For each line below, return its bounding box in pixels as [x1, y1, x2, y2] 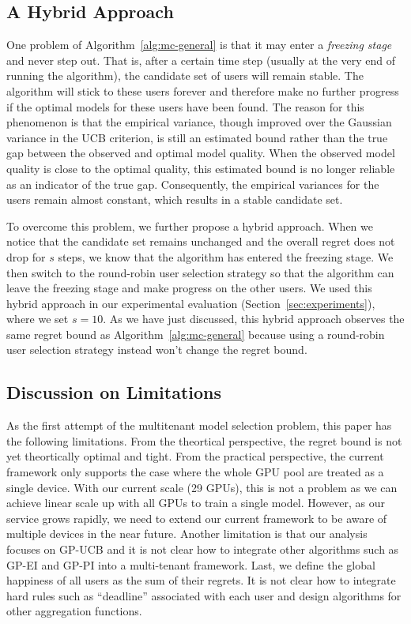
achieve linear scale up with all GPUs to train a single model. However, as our [6, 494, 386, 511]
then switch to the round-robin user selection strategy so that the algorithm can [6, 264, 394, 280]
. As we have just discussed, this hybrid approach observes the [103, 310, 405, 327]
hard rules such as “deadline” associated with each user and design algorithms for [6, 587, 402, 603]
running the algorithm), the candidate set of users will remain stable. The [6, 67, 364, 84]
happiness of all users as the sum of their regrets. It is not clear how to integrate [6, 572, 396, 588]
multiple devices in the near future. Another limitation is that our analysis [6, 525, 368, 542]
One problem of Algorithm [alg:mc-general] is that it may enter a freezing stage [6, 36, 392, 53]
